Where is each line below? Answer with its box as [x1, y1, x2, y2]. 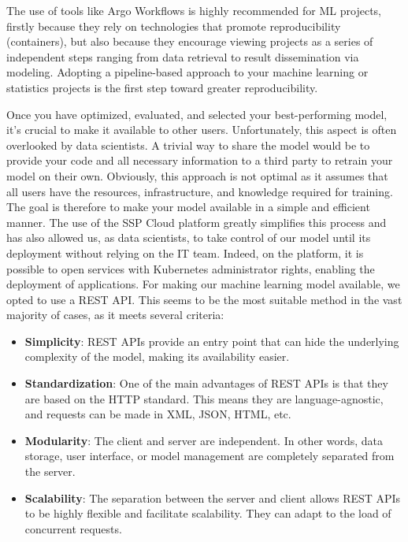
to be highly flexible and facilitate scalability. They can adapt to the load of [24, 505, 391, 522]
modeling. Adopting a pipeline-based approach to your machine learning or [6, 64, 369, 80]
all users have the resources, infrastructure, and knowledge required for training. [6, 183, 393, 199]
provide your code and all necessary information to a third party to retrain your [6, 152, 393, 169]
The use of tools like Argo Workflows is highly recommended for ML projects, [6, 2, 381, 18]
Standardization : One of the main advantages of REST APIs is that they [24, 375, 388, 392]
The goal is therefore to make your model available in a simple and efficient [6, 199, 370, 215]
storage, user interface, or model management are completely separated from [24, 447, 395, 464]
